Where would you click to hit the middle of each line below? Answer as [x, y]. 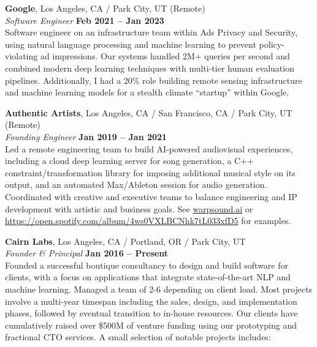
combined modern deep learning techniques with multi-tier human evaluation [150, 68]
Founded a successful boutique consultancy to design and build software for [147, 265]
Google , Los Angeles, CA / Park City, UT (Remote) [105, 8]
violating [21, 56]
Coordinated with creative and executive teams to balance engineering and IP [151, 196]
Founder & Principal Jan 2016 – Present [86, 253]
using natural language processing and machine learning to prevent [131, 44]
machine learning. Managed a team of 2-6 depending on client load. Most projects [159, 289]
